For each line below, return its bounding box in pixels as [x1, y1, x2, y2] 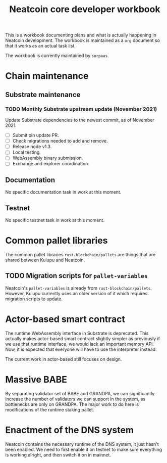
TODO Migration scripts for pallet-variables [5, 271, 148, 280]
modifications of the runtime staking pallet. [5, 406, 94, 412]
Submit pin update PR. [12, 132, 59, 138]
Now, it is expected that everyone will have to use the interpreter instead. [5, 346, 157, 352]
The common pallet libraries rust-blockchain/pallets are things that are [5, 252, 156, 257]
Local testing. [12, 149, 41, 155]
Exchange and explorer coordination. [12, 161, 90, 167]
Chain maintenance [5, 70, 89, 82]
